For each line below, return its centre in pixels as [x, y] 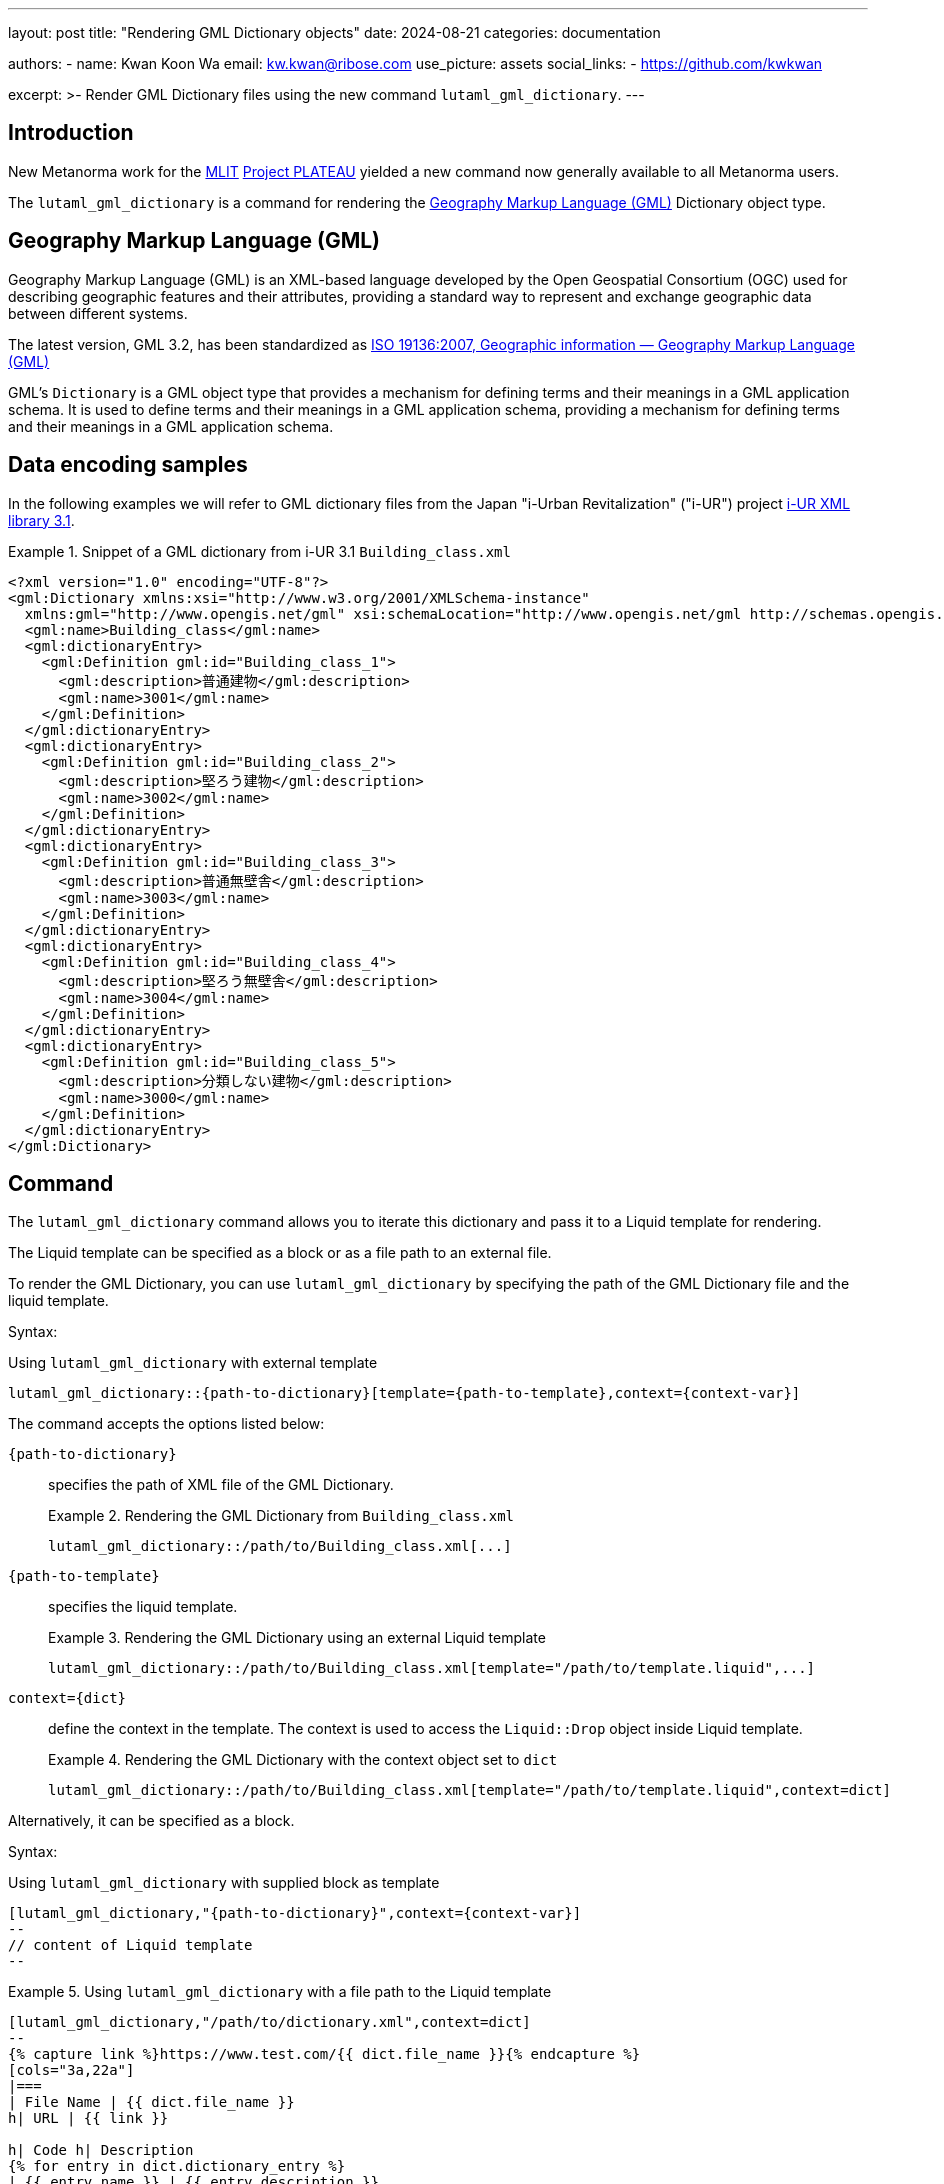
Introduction [71, 133]
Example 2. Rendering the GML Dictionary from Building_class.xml [281, 1516]
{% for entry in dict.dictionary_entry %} [177, 2166]
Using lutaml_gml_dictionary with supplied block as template [224, 1883]
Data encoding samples [128, 465]
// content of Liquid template [130, 1945]
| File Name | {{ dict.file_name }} [151, 2102]
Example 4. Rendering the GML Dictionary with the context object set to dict [303, 1760]
